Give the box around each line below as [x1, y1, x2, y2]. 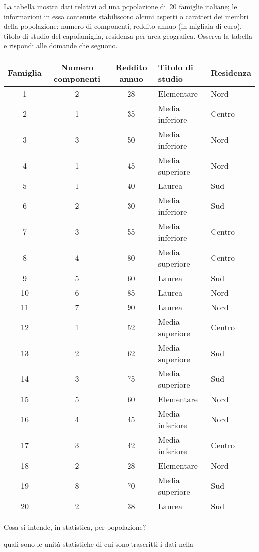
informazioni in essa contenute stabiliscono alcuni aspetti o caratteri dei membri [4, 11, 249, 21]
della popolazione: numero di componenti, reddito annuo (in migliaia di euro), [4, 21, 242, 31]
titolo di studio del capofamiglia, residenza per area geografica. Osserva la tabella [4, 30, 252, 41]
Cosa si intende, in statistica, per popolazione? [4, 521, 146, 532]
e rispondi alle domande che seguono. [4, 40, 118, 51]
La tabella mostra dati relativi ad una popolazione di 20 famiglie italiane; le [4, 1, 237, 11]
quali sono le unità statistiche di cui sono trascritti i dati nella [4, 538, 194, 549]
